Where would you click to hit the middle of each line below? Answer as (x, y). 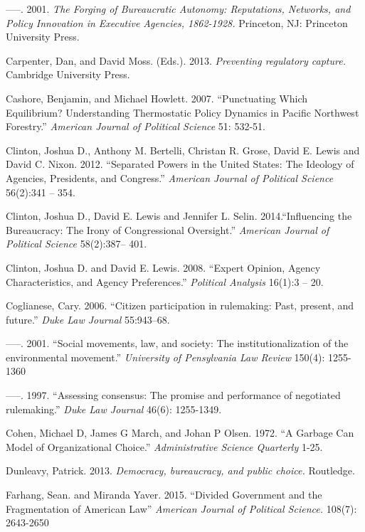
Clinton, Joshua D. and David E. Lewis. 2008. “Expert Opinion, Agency (163, 267)
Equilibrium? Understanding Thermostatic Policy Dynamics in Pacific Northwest (182, 112)
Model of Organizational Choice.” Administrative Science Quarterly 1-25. (164, 446)
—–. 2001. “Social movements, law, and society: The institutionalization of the (177, 343)
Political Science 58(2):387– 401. (76, 244)
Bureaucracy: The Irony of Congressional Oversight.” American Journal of (168, 229)
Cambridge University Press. (68, 74)
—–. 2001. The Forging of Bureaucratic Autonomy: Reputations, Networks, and (178, 9)
